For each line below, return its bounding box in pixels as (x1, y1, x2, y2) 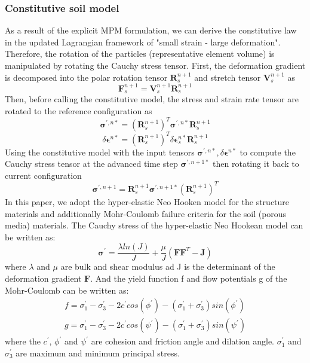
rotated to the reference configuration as (5, 105, 152, 117)
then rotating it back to (213, 157, 299, 170)
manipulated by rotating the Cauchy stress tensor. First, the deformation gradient (5, 59, 306, 71)
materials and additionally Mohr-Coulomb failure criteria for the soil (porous (5, 207, 287, 219)
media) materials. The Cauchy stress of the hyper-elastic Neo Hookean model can (5, 219, 303, 231)
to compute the (240, 145, 296, 158)
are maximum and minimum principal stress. (16, 346, 180, 359)
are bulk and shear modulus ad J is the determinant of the (60, 260, 275, 273)
